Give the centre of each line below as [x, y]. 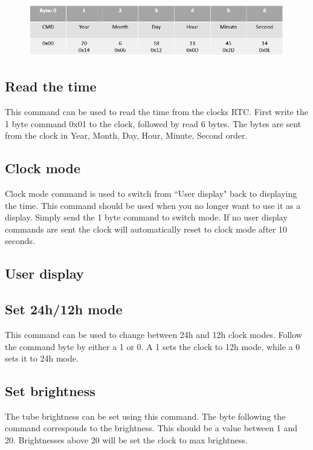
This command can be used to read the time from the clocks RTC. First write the [157, 111]
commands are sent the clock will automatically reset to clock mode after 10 [146, 229]
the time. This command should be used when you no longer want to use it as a [153, 205]
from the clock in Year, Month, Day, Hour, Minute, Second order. [126, 135]
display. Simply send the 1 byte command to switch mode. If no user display [146, 217]
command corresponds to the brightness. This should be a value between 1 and [151, 428]
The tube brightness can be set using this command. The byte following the [145, 416]
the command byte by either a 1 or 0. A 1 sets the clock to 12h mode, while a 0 [153, 346]
